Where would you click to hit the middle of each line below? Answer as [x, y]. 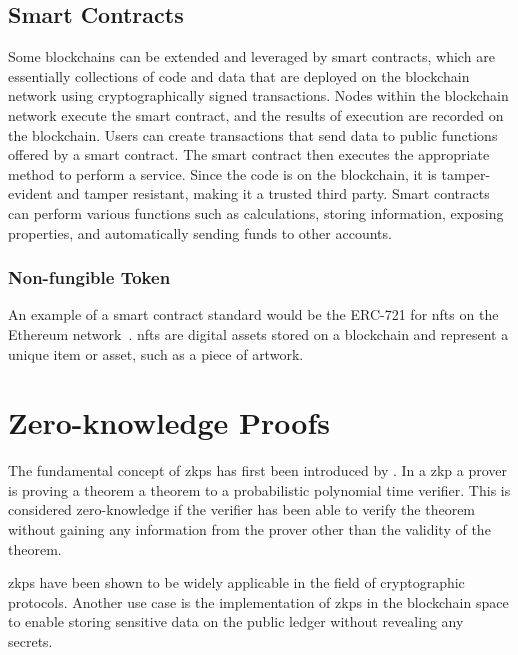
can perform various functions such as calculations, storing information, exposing [256, 212]
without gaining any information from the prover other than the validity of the [249, 529]
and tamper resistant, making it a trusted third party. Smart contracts [273, 193]
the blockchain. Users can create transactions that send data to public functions [253, 134]
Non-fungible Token [89, 277]
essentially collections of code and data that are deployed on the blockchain [239, 75]
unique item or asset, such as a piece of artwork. [156, 353]
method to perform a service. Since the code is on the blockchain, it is [222, 173]
